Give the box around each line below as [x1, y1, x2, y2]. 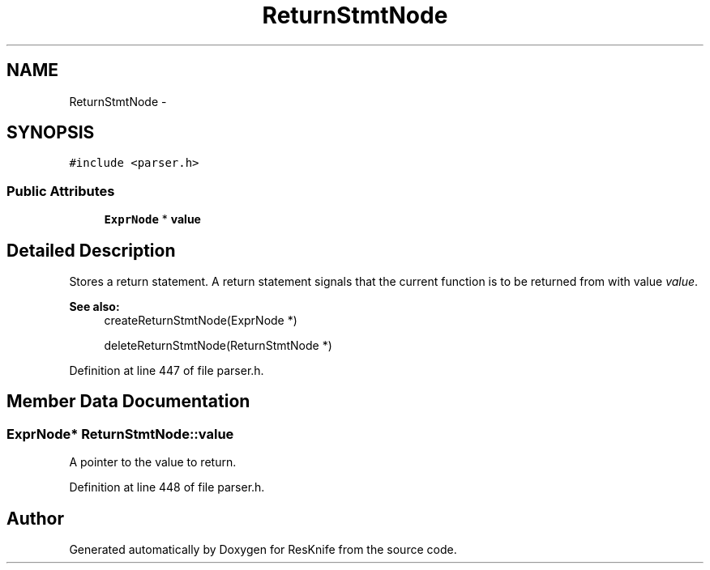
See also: [69, 300, 120, 314]
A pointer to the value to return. [69, 455, 237, 470]
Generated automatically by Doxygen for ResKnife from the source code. [69, 542, 457, 557]
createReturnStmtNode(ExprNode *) [104, 313, 297, 328]
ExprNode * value [104, 212, 201, 227]
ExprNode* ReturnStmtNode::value [6, 425, 234, 442]
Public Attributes [6, 182, 115, 199]
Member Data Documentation [6, 391, 250, 412]
